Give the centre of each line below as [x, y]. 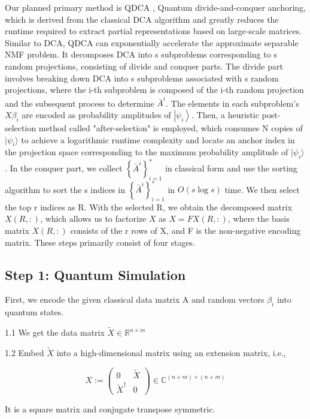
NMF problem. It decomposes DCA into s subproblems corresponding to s [141, 54]
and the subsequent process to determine [80, 103]
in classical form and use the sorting [231, 168]
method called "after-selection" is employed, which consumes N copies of [171, 128]
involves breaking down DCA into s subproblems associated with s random [142, 78]
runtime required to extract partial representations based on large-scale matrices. [154, 31]
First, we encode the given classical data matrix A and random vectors [135, 299]
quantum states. [34, 312]
